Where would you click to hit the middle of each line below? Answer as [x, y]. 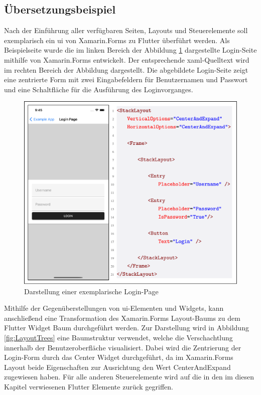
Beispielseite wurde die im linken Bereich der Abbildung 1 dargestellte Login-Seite [130, 50]
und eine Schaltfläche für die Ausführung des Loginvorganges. [99, 89]
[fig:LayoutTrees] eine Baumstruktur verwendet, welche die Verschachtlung [118, 338]
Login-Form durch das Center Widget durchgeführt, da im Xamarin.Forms [119, 357]
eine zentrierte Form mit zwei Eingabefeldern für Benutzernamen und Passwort [126, 79]
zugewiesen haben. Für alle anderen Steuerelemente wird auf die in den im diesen [129, 377]
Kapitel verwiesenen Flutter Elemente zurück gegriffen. [89, 386]
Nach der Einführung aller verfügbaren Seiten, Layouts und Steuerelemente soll [126, 30]
